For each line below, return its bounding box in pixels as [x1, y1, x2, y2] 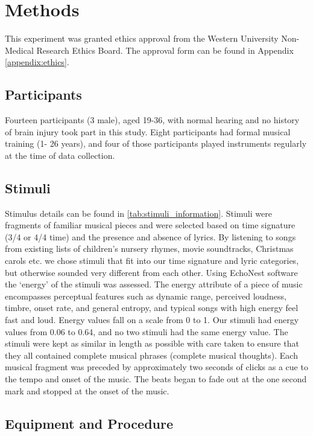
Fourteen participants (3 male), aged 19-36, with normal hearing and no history [5, 114, 300, 126]
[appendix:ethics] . [5, 56, 69, 68]
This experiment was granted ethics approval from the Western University [5, 32, 279, 45]
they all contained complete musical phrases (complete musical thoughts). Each [5, 348, 298, 361]
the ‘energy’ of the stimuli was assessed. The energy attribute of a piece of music [5, 278, 303, 290]
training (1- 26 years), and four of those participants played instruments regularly [5, 137, 307, 150]
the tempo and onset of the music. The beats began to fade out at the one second [5, 373, 307, 385]
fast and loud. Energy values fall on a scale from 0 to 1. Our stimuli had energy [5, 313, 299, 326]
